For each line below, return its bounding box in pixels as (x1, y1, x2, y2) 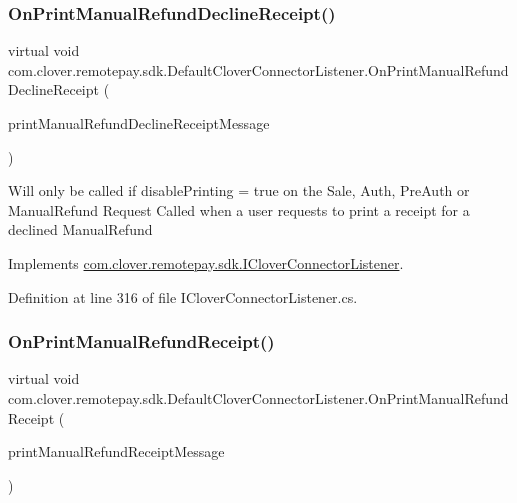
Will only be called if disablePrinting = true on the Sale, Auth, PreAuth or (8, 180, 470, 201)
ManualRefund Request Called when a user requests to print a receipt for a (8, 199, 470, 220)
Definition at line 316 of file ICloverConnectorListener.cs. (8, 286, 358, 307)
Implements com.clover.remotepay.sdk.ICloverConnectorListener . (8, 252, 404, 273)
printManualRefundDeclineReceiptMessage (8, 113, 270, 133)
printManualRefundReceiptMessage (8, 441, 225, 462)
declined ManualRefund (8, 219, 153, 240)
